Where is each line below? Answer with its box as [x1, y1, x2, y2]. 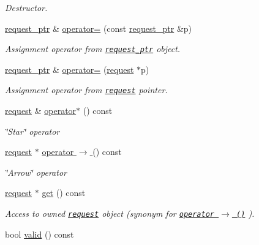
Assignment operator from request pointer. [5, 83, 168, 96]
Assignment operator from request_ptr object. [5, 42, 181, 55]
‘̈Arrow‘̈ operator [5, 165, 67, 178]
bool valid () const [5, 227, 74, 240]
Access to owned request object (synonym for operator [5, 207, 214, 220]
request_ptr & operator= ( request [5, 62, 134, 75]
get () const [42, 186, 86, 199]
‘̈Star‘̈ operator [5, 124, 60, 137]
